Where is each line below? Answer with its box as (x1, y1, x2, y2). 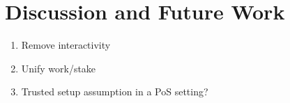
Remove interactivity (21, 38, 111, 52)
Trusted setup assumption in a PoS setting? (21, 84, 208, 99)
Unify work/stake (21, 61, 96, 75)
